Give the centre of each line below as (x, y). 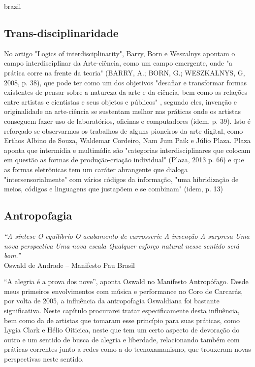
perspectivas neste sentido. (44, 359)
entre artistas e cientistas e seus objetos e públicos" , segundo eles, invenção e (121, 101)
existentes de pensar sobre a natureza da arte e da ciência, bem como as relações (126, 92)
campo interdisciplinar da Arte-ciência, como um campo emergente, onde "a (118, 63)
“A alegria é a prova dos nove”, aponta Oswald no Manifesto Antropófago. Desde (126, 281)
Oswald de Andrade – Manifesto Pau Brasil (69, 265)
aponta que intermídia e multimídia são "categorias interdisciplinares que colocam (127, 150)
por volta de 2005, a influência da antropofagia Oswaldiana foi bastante (112, 301)
